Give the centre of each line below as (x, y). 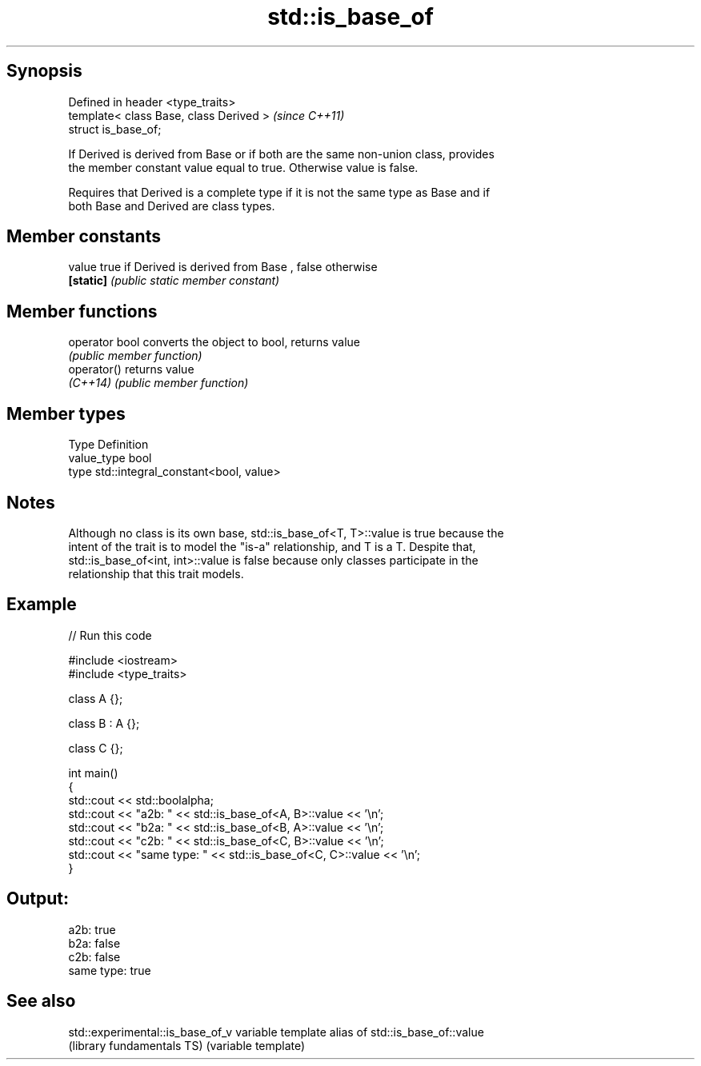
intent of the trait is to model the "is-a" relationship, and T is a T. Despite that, (272, 546)
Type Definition (108, 445)
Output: (38, 899)
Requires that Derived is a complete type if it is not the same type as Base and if (279, 192)
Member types (66, 413)
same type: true (110, 970)
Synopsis (44, 71)
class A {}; (96, 698)
